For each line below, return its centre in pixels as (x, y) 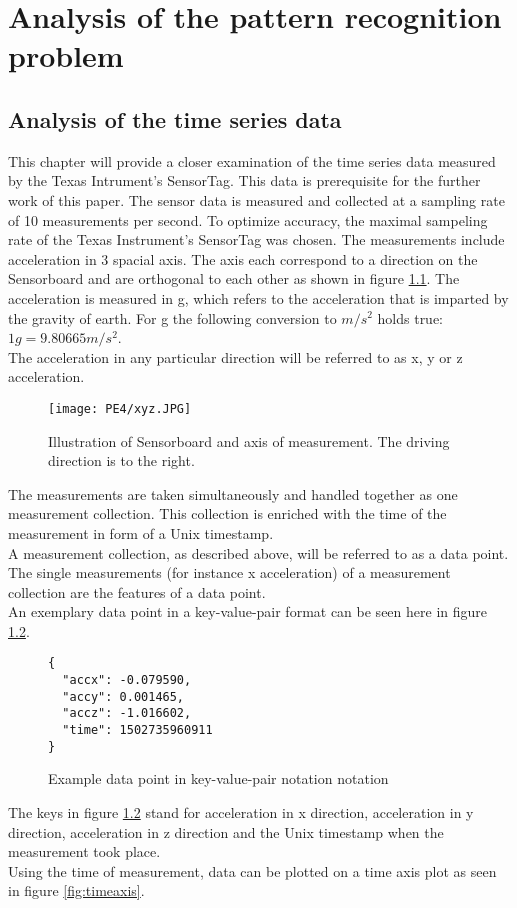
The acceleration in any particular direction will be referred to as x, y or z (235, 356)
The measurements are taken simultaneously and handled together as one (233, 493)
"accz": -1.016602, (127, 713)
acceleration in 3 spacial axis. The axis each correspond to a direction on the (243, 258)
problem (66, 55)
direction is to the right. (121, 460)
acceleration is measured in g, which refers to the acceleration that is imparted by (258, 297)
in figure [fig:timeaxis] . (76, 890)
